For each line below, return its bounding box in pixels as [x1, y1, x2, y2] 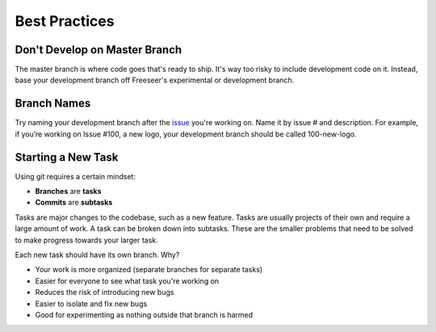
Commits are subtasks [35, 198, 113, 208]
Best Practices [15, 12, 115, 30]
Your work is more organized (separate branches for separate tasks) [35, 265, 263, 275]
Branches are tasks [35, 187, 102, 196]
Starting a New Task [15, 150, 119, 164]
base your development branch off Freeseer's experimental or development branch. [15, 75, 295, 85]
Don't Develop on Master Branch [15, 43, 182, 57]
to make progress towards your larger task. [15, 235, 159, 245]
